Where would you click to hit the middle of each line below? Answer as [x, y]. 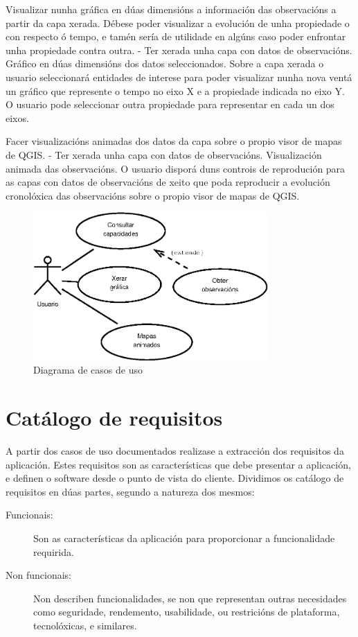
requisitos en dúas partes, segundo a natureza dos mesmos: [130, 491]
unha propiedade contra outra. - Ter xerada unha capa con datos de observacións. [179, 50]
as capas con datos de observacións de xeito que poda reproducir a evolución [168, 182]
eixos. [17, 117]
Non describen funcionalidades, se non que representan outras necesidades [190, 598]
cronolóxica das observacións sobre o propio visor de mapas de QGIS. [153, 195]
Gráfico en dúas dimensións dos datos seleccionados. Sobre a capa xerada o [165, 63]
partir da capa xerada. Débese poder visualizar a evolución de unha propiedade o [178, 23]
